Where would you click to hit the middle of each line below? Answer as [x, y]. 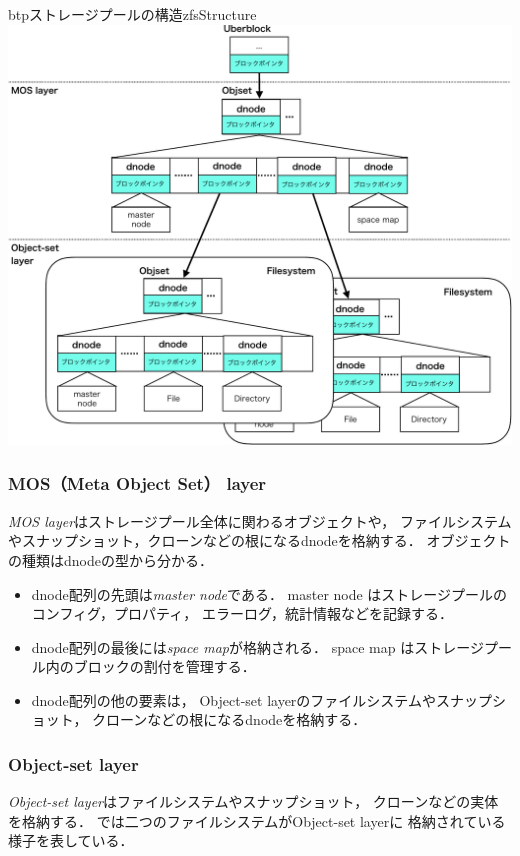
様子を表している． [71, 840]
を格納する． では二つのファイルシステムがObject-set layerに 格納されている [257, 820]
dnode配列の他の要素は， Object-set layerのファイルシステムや [233, 699]
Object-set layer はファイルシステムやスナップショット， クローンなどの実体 [253, 801]
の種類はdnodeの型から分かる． [110, 559]
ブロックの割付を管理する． [164, 666]
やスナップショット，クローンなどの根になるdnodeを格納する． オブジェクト [259, 540]
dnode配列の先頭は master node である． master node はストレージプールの [269, 593]
